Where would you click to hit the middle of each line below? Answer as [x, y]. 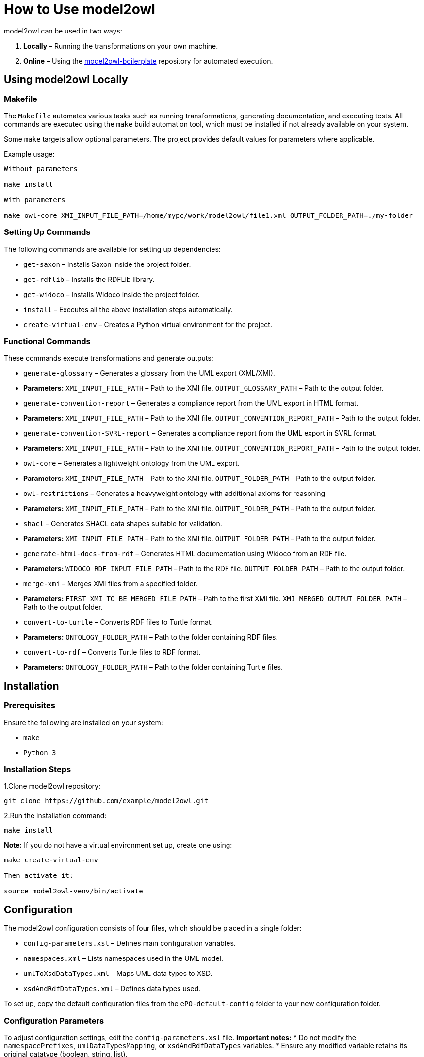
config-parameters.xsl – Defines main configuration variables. [130, 943]
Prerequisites [30, 705]
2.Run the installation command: [55, 816]
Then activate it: [39, 876]
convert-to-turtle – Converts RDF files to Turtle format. [118, 622]
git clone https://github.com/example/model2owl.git [106, 801]
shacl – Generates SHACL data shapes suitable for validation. [123, 524]
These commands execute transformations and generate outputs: [109, 358]
